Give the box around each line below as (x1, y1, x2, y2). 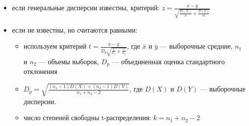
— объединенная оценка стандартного (112, 56, 225, 66)
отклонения (23, 66, 57, 76)
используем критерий (23, 41, 87, 51)
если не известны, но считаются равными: (12, 24, 137, 35)
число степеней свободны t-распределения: (23, 112, 152, 123)
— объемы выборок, (38, 56, 99, 66)
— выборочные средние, (160, 41, 233, 51)
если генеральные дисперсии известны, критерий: (12, 2, 160, 12)
